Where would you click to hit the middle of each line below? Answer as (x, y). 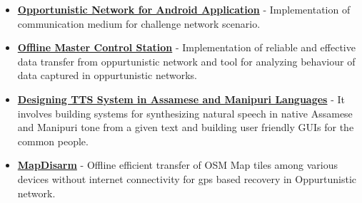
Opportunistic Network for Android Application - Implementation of (184, 9)
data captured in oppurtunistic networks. (107, 75)
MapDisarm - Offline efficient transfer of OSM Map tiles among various (178, 165)
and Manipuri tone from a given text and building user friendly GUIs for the (186, 127)
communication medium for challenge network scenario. (139, 23)
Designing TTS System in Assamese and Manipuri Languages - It (181, 99)
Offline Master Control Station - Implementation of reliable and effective (186, 47)
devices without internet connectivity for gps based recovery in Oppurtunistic (187, 178)
